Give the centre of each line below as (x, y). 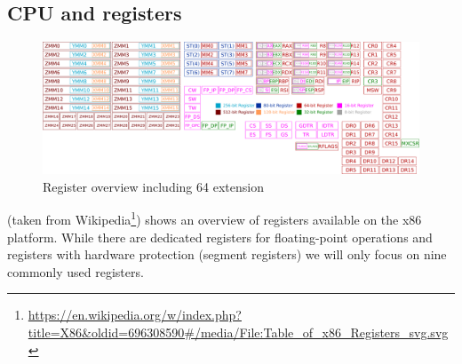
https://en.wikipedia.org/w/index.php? (135, 315)
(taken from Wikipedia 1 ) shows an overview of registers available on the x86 (215, 218)
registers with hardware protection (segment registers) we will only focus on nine (227, 254)
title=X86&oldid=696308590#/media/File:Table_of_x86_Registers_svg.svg (238, 332)
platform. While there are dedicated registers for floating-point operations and (220, 237)
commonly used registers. (76, 271)
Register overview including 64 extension (153, 186)
